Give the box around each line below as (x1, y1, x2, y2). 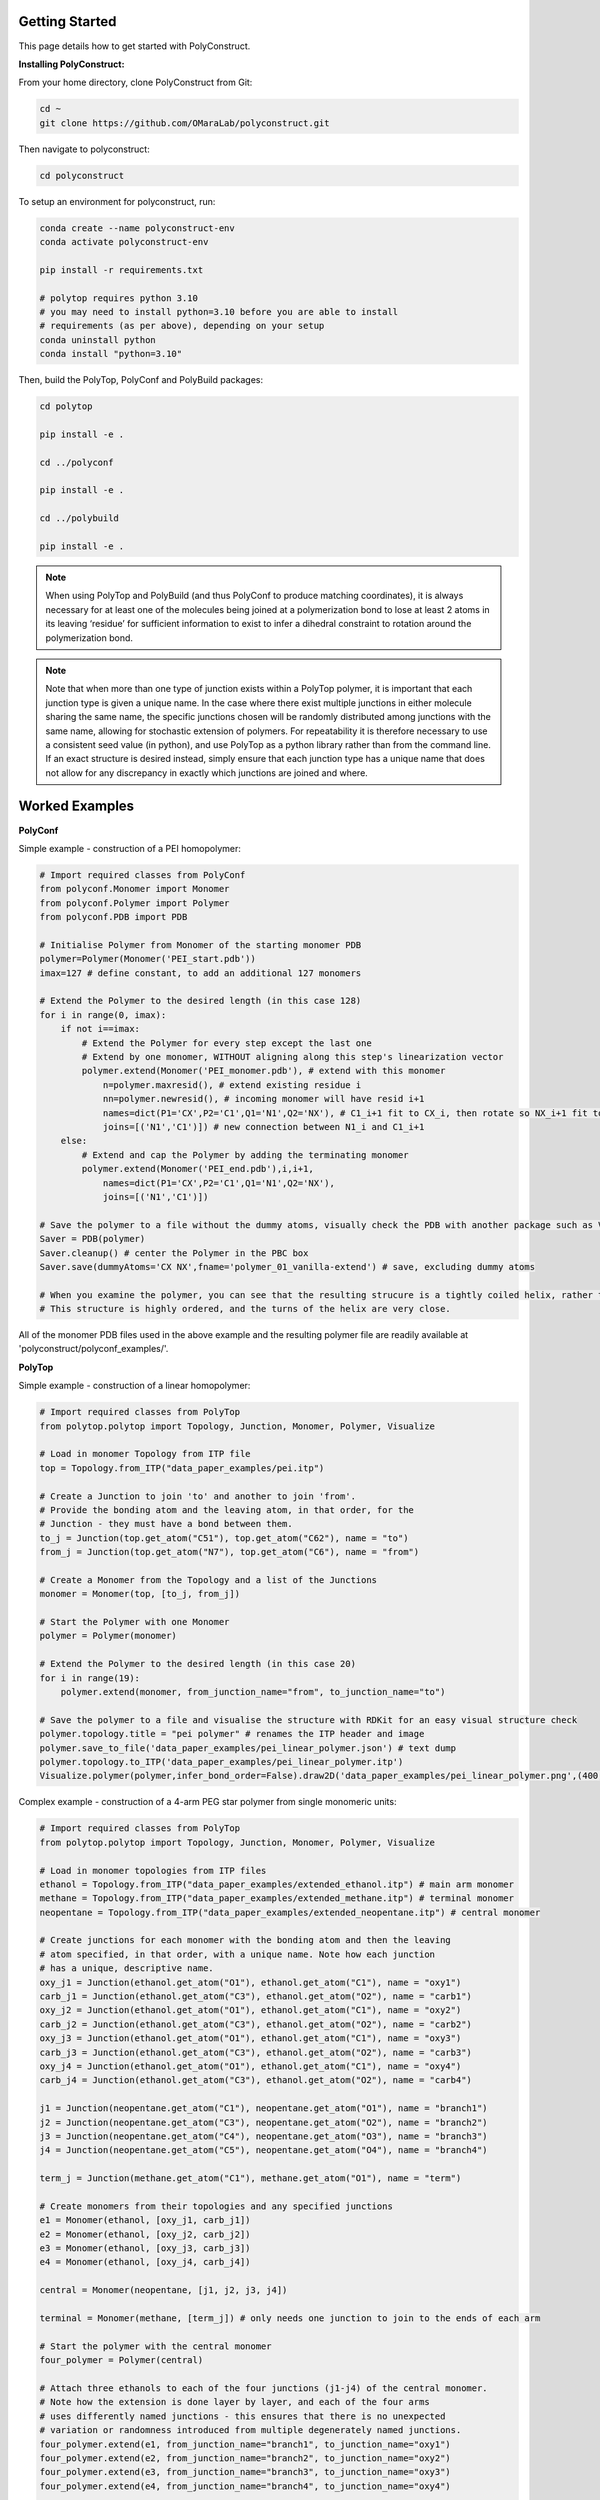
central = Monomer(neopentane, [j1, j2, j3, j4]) (39, 2285, 288, 2296)
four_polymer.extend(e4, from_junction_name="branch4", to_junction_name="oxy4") (39, 2480, 452, 2492)
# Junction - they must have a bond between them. (39, 1518, 294, 1530)
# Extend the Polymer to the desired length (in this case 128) (39, 995, 362, 1007)
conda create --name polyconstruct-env (39, 222, 235, 234)
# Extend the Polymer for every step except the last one (81, 1037, 372, 1049)
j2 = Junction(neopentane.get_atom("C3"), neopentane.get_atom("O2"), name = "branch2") (39, 2116, 489, 2128)
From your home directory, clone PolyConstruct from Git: (18, 76, 253, 89)
